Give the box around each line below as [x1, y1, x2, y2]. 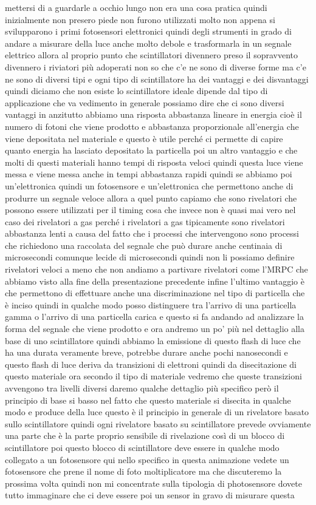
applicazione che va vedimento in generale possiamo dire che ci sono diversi [5, 96, 284, 109]
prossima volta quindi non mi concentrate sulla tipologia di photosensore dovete [5, 476, 302, 489]
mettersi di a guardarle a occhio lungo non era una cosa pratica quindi [5, 1, 267, 13]
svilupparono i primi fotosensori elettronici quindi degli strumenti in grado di [5, 25, 292, 38]
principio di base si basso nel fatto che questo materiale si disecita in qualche [5, 393, 291, 406]
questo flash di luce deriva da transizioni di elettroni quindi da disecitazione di [5, 358, 297, 370]
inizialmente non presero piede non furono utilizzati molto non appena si [5, 13, 275, 25]
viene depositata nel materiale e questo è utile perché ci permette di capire [5, 132, 283, 144]
